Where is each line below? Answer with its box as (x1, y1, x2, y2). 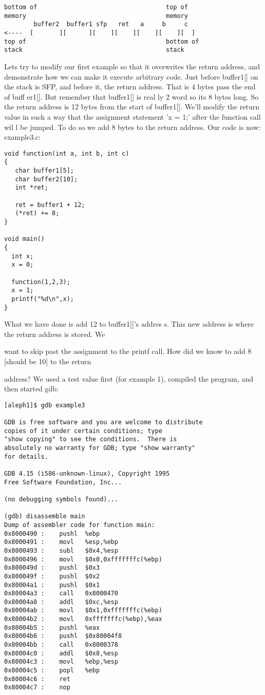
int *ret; (15, 184, 48, 192)
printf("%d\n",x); (11, 295, 74, 303)
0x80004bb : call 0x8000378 (4, 641, 118, 649)
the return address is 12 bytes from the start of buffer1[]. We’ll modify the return (4, 101, 259, 112)
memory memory (4, 12, 188, 20)
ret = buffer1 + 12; (15, 201, 85, 209)
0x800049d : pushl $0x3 (4, 564, 100, 572)
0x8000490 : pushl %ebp (4, 530, 100, 537)
